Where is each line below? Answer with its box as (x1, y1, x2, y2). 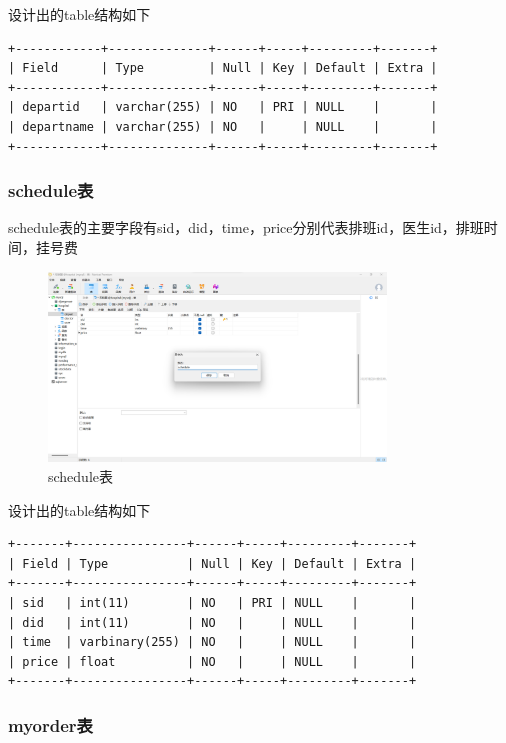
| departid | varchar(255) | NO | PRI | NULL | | (8, 100, 438, 115)
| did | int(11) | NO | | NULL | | (8, 615, 417, 630)
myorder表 (8, 712, 93, 737)
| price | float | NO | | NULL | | (8, 654, 417, 669)
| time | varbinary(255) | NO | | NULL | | (8, 635, 417, 650)
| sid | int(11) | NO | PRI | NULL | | (8, 595, 417, 610)
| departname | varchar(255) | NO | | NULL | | (8, 119, 438, 134)
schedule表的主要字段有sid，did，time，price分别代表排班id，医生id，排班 (8, 217, 484, 238)
